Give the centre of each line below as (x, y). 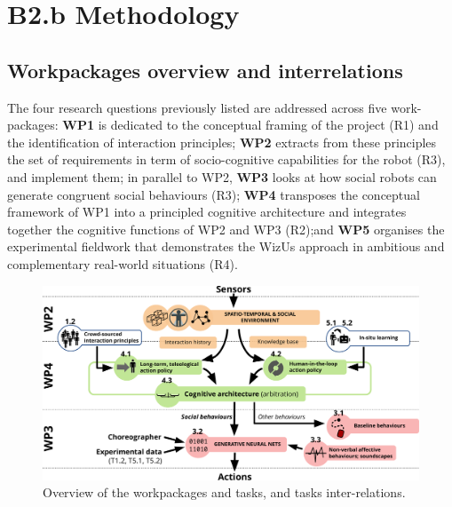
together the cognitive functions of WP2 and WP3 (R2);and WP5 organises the (226, 229)
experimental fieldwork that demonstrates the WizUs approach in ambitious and (226, 246)
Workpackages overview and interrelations (205, 70)
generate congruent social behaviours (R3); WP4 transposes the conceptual (214, 194)
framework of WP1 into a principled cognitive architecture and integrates (207, 212)
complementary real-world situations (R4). (123, 263)
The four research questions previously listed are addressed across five (197, 107)
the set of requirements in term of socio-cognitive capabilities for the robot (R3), (226, 159)
